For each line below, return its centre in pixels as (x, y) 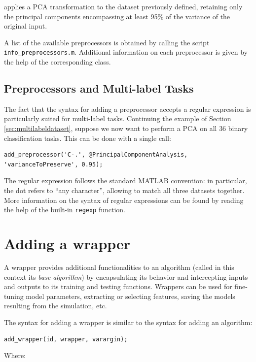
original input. (26, 26)
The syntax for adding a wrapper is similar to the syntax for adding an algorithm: (128, 322)
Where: (15, 355)
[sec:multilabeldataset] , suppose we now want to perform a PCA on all (110, 128)
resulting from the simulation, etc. (55, 306)
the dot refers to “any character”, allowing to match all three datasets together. (124, 190)
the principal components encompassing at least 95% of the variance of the (117, 16)
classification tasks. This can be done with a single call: (88, 138)
